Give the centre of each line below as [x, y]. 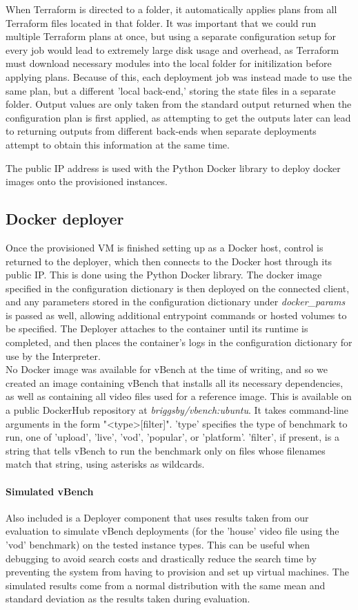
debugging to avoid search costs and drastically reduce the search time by [161, 558]
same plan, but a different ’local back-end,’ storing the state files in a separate [171, 90]
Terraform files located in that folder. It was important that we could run [161, 22]
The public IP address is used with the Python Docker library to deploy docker [173, 168]
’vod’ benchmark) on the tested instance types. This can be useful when [158, 544]
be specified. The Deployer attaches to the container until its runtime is [157, 328]
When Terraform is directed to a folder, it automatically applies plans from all [171, 9]
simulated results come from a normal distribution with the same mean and [166, 585]
